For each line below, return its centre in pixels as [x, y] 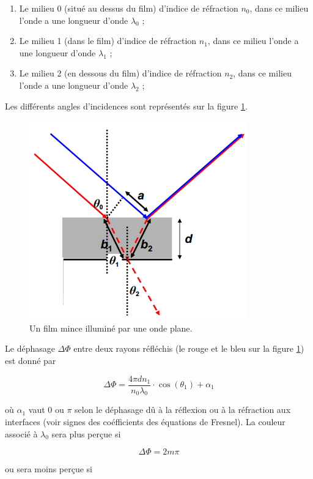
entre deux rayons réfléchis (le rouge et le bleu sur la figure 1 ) [189, 348]
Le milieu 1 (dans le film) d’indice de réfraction [108, 41]
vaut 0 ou [46, 410]
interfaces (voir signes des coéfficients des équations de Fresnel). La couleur [145, 421]
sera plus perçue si [86, 433]
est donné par [31, 360]
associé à [21, 433]
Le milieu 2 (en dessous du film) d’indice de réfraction [120, 73]
